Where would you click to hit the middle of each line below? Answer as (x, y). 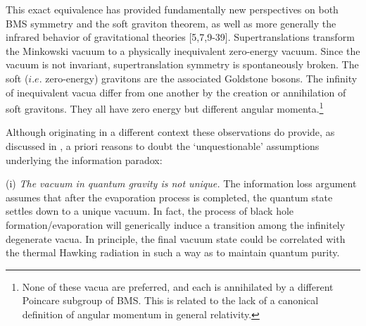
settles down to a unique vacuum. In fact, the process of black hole (150, 211)
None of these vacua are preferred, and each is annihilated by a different (178, 286)
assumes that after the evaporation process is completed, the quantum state (169, 197)
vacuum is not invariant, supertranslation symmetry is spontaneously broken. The (182, 64)
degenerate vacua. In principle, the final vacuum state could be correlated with (176, 238)
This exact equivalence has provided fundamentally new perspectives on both (172, 9)
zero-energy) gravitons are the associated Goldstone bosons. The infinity (201, 78)
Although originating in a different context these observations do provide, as (170, 132)
